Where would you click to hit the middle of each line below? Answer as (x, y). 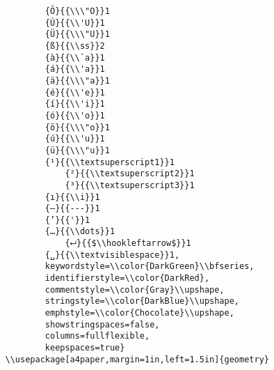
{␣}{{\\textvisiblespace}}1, (112, 255)
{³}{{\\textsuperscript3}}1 (130, 185)
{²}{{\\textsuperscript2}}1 (130, 174)
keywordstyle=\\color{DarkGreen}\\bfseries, (150, 267)
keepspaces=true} (85, 348)
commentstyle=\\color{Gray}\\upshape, (135, 290)
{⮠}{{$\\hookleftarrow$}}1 (128, 244)
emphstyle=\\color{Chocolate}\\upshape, (139, 313)
